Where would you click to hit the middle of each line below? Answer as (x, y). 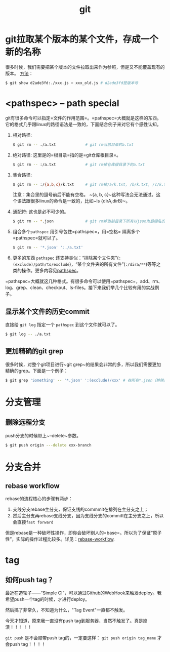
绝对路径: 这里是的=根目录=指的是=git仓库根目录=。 (67, 155)
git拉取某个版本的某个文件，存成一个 (82, 39)
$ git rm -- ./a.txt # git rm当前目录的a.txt (73, 145)
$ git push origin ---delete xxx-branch (49, 445)
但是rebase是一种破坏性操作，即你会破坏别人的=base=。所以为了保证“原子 (83, 533)
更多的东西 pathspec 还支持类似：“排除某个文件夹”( (66, 258)
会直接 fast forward (33, 522)
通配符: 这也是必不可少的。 (40, 212)
